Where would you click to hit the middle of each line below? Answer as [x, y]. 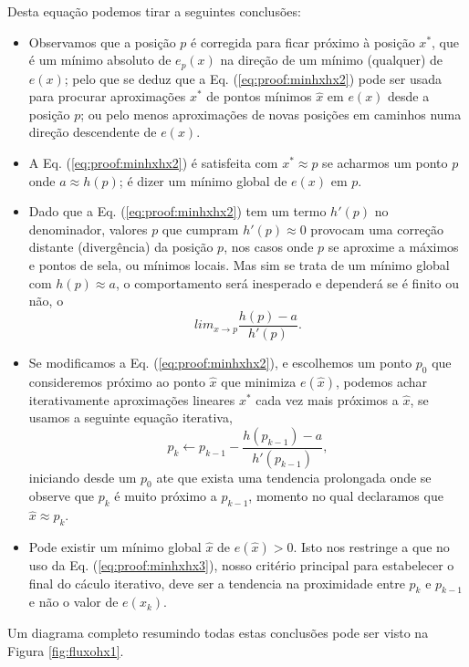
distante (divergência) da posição [121, 247]
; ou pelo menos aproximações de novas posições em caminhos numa [271, 114]
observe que [62, 496]
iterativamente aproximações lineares [132, 399]
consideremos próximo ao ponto [117, 381]
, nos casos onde [269, 247]
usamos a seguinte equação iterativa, [130, 417]
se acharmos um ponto [385, 163]
